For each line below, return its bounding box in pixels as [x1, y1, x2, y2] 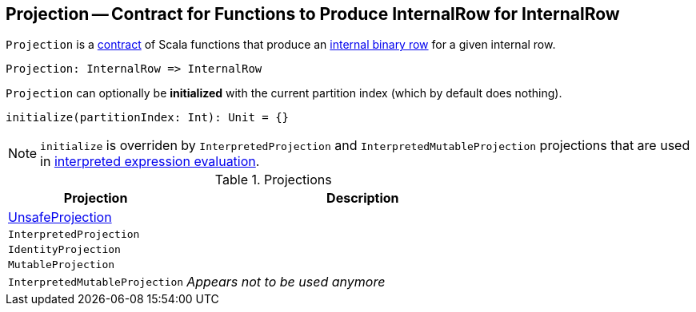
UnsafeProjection [8, 209, 112, 226]
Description [326, 190, 399, 207]
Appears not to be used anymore [186, 274, 386, 290]
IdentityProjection [8, 243, 121, 256]
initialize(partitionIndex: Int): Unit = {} [6, 111, 290, 124]
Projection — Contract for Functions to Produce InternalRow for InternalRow [6, 4, 620, 24]
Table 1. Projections [214, 172, 332, 188]
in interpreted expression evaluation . [40, 153, 260, 170]
